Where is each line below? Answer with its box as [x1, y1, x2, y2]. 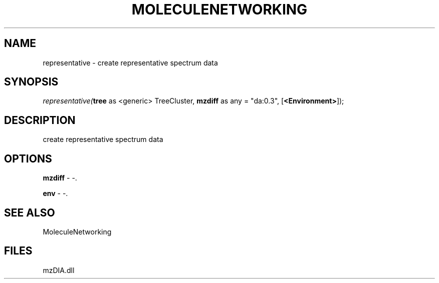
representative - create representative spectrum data [43, 58, 218, 67]
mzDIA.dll [43, 265, 75, 274]
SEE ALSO [4, 206, 55, 219]
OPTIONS [4, 152, 52, 165]
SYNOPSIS [4, 75, 59, 88]
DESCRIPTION [4, 113, 76, 126]
